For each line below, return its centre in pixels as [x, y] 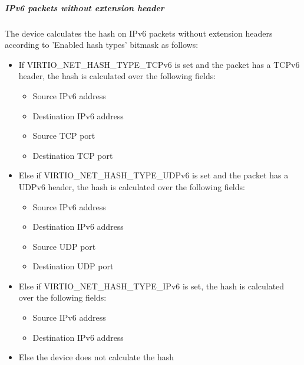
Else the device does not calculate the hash [96, 357]
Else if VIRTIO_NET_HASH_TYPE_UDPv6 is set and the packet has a [153, 175]
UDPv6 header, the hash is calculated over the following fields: [132, 186]
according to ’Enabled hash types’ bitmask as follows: [102, 45]
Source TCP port [64, 136]
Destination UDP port [73, 266]
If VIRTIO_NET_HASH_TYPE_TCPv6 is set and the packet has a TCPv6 [159, 64]
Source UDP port [64, 246]
